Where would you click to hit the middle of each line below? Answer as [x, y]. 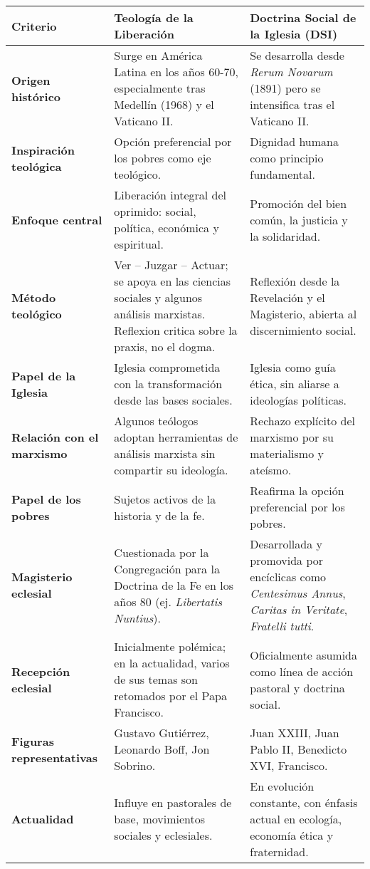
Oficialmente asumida [304, 655]
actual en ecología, [296, 819]
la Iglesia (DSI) [294, 34]
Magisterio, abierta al [303, 314]
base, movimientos [160, 819]
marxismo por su [292, 437]
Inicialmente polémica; [170, 646]
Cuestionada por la [162, 552]
